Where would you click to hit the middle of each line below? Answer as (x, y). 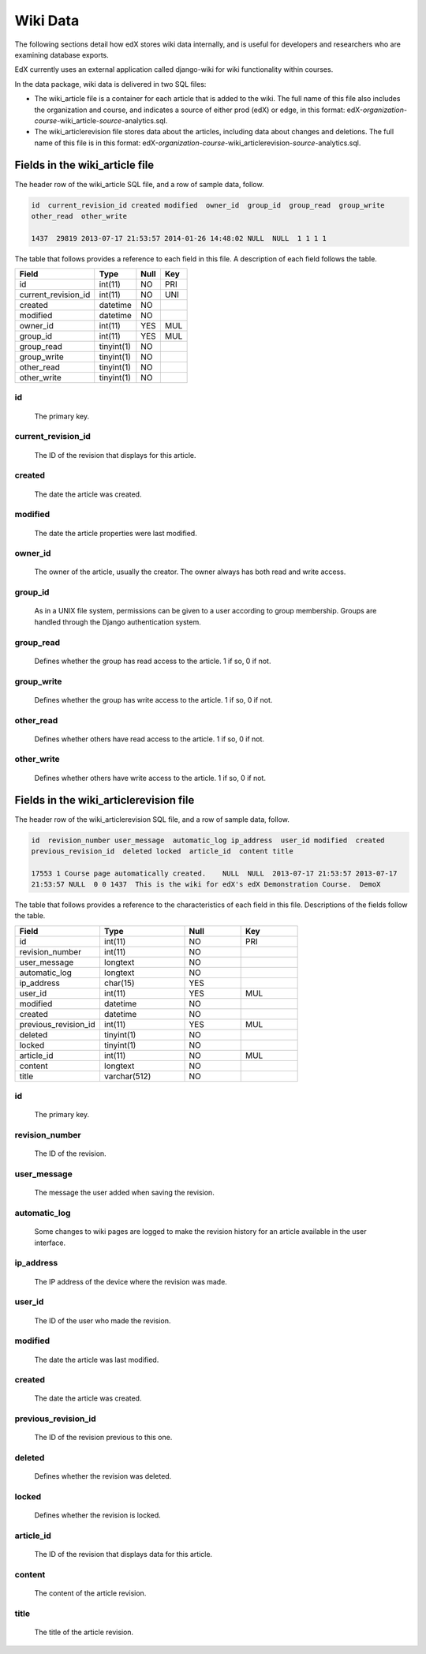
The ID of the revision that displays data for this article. (123, 1555)
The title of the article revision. (84, 1632)
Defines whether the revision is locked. (97, 1515)
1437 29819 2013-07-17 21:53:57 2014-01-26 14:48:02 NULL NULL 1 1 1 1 (179, 238)
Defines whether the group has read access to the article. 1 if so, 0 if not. (153, 661)
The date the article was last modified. (97, 1360)
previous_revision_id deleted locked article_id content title (162, 851)
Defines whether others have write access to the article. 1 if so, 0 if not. (150, 778)
